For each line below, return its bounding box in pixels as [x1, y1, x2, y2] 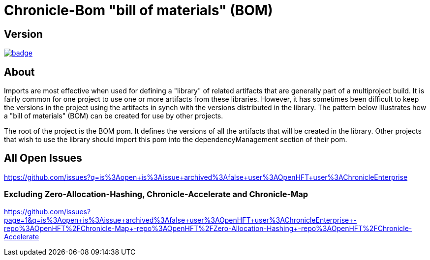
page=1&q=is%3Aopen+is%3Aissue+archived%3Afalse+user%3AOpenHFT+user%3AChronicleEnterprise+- [4, 215, 357, 224]
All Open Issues [4, 152, 82, 165]
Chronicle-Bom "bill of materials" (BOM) [4, 2, 273, 19]
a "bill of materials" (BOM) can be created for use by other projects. [4, 112, 223, 120]
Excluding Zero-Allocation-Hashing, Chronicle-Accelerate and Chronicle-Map [4, 189, 308, 200]
